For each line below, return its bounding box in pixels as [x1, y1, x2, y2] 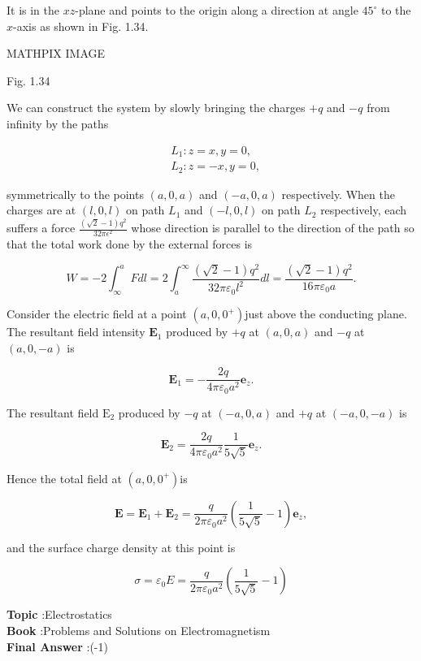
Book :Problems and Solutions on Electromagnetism [7, 622, 271, 639]
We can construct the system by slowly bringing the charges [7, 99, 306, 116]
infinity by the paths [7, 114, 109, 132]
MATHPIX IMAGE [7, 45, 106, 62]
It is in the [7, 2, 60, 18]
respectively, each [320, 201, 407, 218]
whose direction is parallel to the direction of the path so [131, 219, 414, 236]
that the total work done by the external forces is [7, 235, 253, 253]
